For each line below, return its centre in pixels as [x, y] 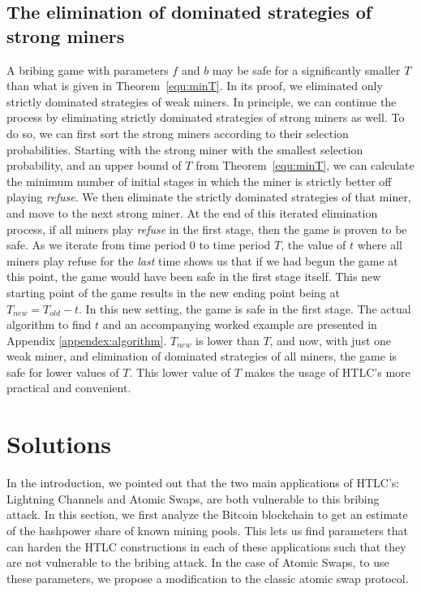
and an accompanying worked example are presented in [240, 324]
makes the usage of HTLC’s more [327, 372]
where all [380, 245]
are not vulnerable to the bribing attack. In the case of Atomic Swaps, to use [198, 562]
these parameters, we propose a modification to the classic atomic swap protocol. [208, 578]
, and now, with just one [331, 340]
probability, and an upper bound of [94, 165]
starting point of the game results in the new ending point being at [173, 292]
